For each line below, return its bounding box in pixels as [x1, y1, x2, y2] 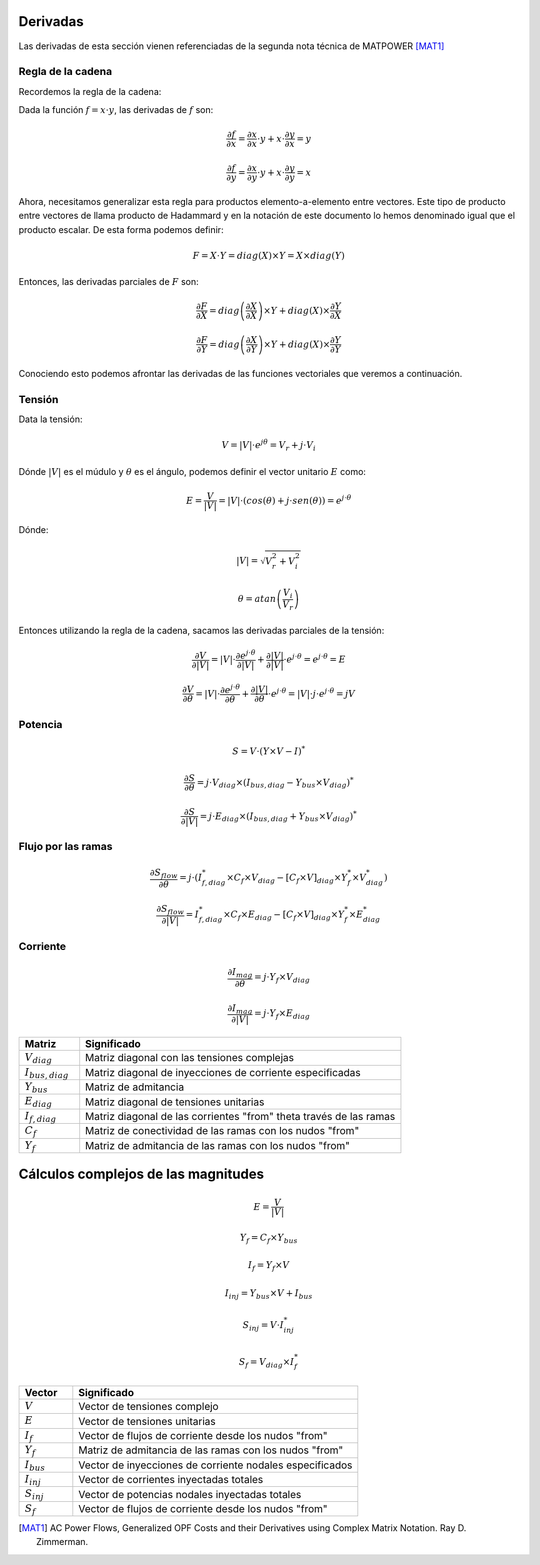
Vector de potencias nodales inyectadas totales [78, 1487, 302, 1501]
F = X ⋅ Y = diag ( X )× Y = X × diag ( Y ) [192, 250, 345, 261]
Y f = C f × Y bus [239, 1231, 299, 1245]
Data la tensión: [18, 413, 83, 425]
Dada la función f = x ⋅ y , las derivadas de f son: [18, 104, 214, 116]
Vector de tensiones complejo [78, 1400, 219, 1414]
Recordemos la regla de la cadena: [18, 85, 162, 97]
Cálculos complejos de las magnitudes [18, 1166, 265, 1183]
